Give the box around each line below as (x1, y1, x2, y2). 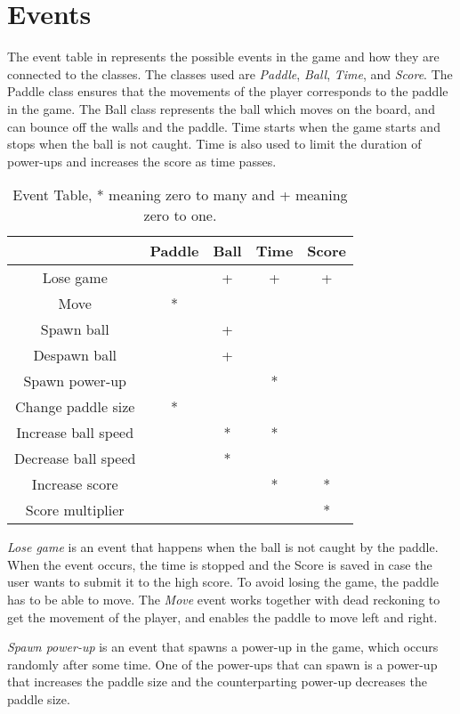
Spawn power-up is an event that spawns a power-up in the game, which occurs (7, 637, 439, 656)
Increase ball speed (16, 422, 134, 443)
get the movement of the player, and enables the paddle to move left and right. (7, 607, 438, 626)
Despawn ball (33, 345, 117, 366)
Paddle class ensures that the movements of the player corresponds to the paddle (7, 82, 448, 101)
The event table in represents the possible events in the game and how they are (7, 47, 440, 66)
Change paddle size (15, 396, 135, 418)
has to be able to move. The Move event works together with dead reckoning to (7, 590, 440, 609)
